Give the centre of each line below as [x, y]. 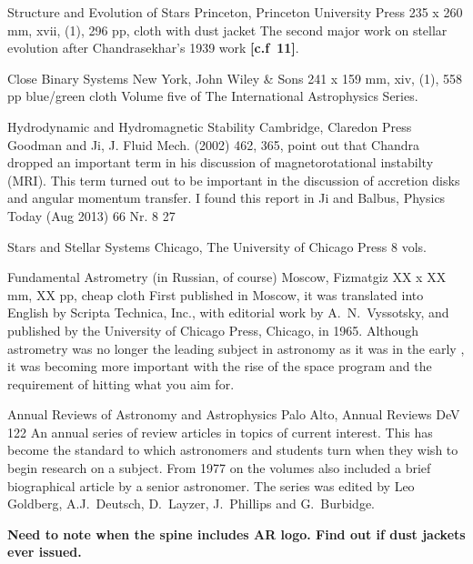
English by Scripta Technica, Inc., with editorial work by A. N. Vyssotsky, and [228, 312]
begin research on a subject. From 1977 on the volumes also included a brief [219, 468]
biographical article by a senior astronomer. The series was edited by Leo [211, 485]
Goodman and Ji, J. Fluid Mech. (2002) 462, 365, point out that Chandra [214, 144]
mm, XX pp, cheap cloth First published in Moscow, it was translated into [216, 294]
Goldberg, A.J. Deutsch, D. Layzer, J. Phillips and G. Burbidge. [191, 504]
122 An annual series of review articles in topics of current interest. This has [220, 432]
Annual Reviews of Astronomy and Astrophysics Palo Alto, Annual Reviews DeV [234, 414]
